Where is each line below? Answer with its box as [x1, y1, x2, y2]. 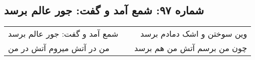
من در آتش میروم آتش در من [8, 42, 110, 54]
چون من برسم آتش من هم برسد [134, 42, 247, 54]
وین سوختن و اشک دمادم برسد [140, 28, 247, 40]
